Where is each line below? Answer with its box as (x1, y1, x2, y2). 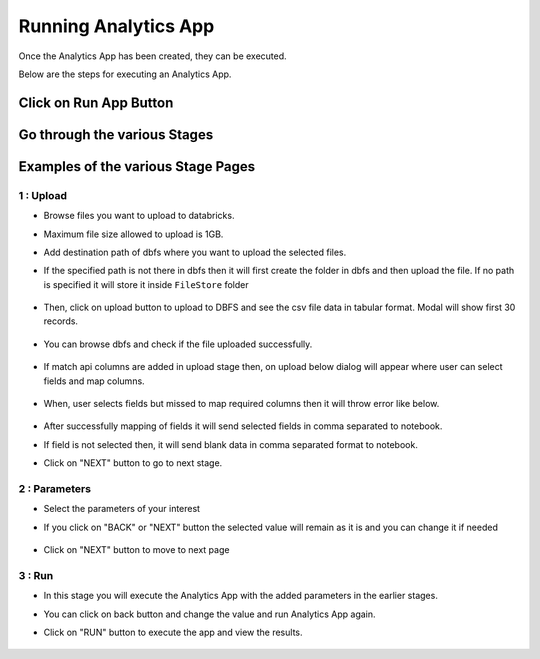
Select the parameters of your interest (43, 503, 200, 515)
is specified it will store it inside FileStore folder (43, 278, 249, 290)
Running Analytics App (18, 15, 215, 37)
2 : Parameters (18, 481, 92, 495)
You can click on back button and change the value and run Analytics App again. (43, 608, 376, 620)
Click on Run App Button (18, 94, 174, 111)
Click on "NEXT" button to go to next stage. (43, 457, 223, 469)
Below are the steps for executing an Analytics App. (18, 68, 232, 80)
